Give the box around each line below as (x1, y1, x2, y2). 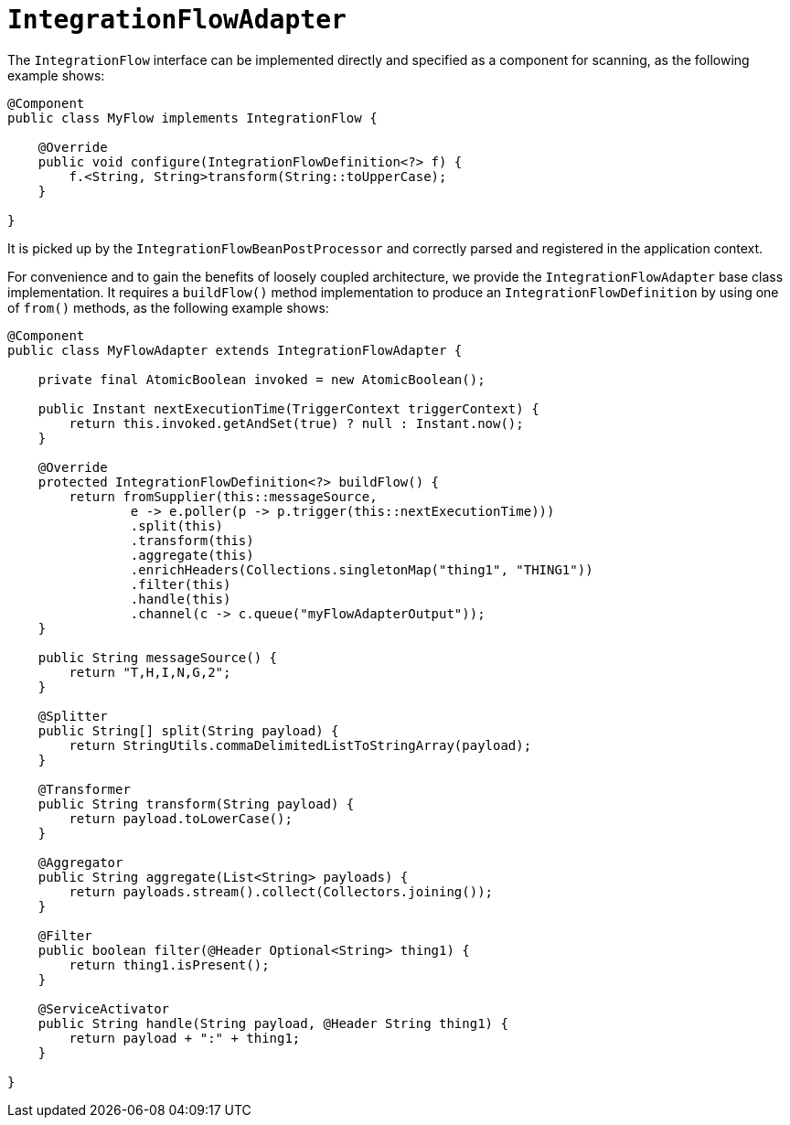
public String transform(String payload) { (37, 796, 355, 811)
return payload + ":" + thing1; (69, 1030, 301, 1045)
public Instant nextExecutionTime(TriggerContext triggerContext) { (37, 401, 539, 416)
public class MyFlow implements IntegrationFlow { (7, 110, 378, 125)
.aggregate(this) (130, 547, 254, 562)
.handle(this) (130, 591, 231, 606)
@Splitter (37, 708, 108, 723)
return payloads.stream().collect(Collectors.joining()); (69, 884, 494, 899)
